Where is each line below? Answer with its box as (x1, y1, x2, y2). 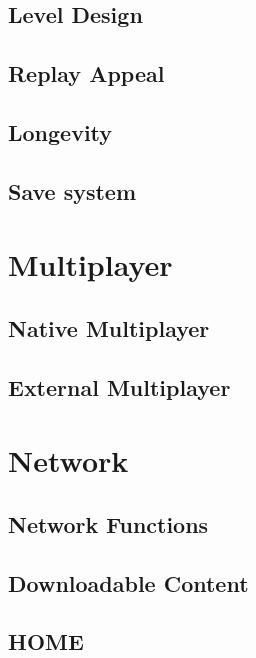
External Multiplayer (8, 371, 231, 402)
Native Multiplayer (8, 312, 210, 343)
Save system (8, 175, 137, 206)
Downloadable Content (8, 567, 249, 598)
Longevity (8, 116, 113, 147)
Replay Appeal (8, 58, 165, 89)
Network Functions (8, 508, 209, 539)
